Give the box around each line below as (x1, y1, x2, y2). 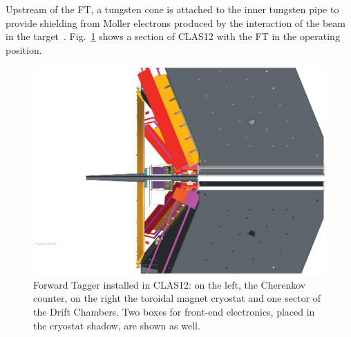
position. (6, 42, 42, 57)
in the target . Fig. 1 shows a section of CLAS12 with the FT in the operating (6, 29, 340, 44)
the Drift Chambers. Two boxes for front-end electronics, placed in (33, 305, 315, 318)
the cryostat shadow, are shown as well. (33, 318, 200, 332)
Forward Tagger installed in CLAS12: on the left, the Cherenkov (33, 277, 306, 291)
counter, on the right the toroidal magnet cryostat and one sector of (33, 291, 321, 305)
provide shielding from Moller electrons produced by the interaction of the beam (6, 15, 345, 30)
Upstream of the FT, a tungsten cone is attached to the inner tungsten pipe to (6, 2, 339, 16)
